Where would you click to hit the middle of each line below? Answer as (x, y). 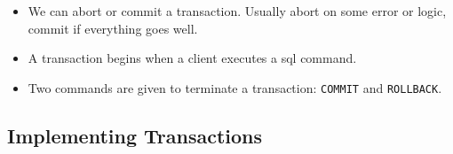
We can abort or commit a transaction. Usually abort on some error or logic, (237, 11)
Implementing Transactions (135, 135)
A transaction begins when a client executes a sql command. (192, 58)
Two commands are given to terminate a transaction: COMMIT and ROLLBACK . (235, 87)
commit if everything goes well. (113, 28)
